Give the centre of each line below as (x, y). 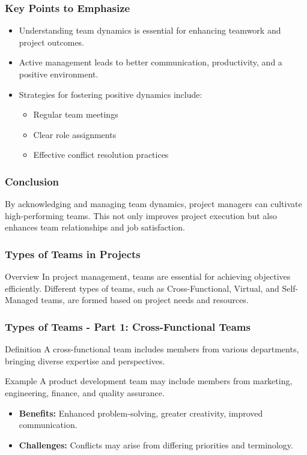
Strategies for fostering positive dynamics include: (111, 94)
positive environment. (59, 74)
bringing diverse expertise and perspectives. (85, 360)
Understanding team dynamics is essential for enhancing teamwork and (150, 30)
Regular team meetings (76, 114)
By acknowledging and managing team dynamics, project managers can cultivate (153, 204)
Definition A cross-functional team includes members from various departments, (152, 349)
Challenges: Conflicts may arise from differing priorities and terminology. (156, 444)
